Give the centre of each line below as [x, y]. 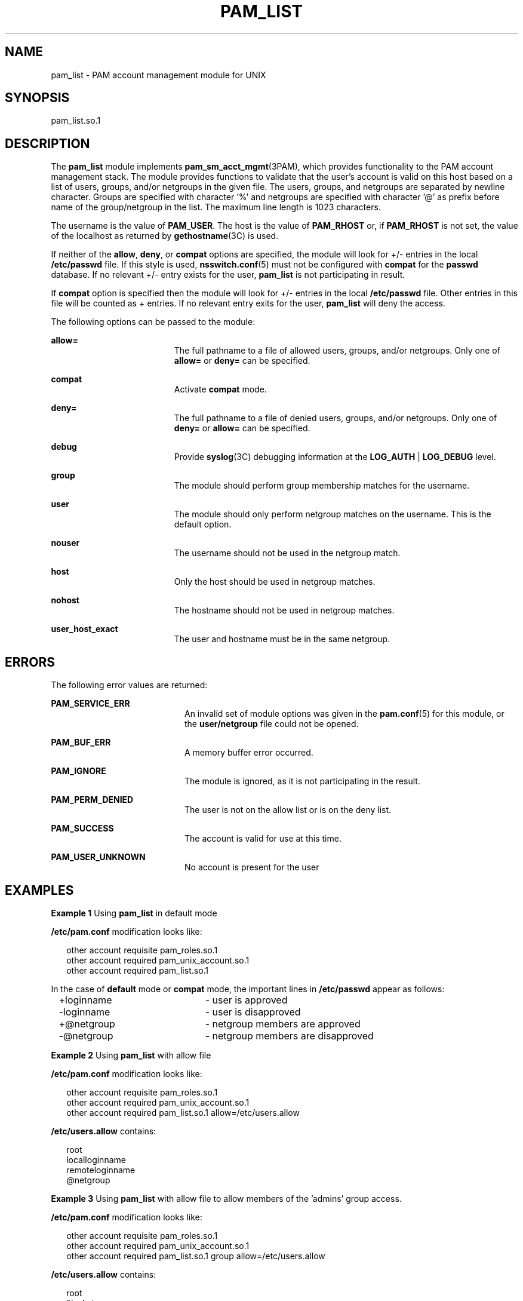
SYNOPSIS [37, 98]
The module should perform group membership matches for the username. [322, 486]
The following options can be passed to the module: [153, 322]
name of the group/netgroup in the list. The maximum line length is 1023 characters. [216, 207]
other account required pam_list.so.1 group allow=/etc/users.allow [196, 1256]
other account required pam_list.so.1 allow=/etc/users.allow [183, 1112]
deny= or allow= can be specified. [242, 428]
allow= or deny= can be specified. [242, 361]
